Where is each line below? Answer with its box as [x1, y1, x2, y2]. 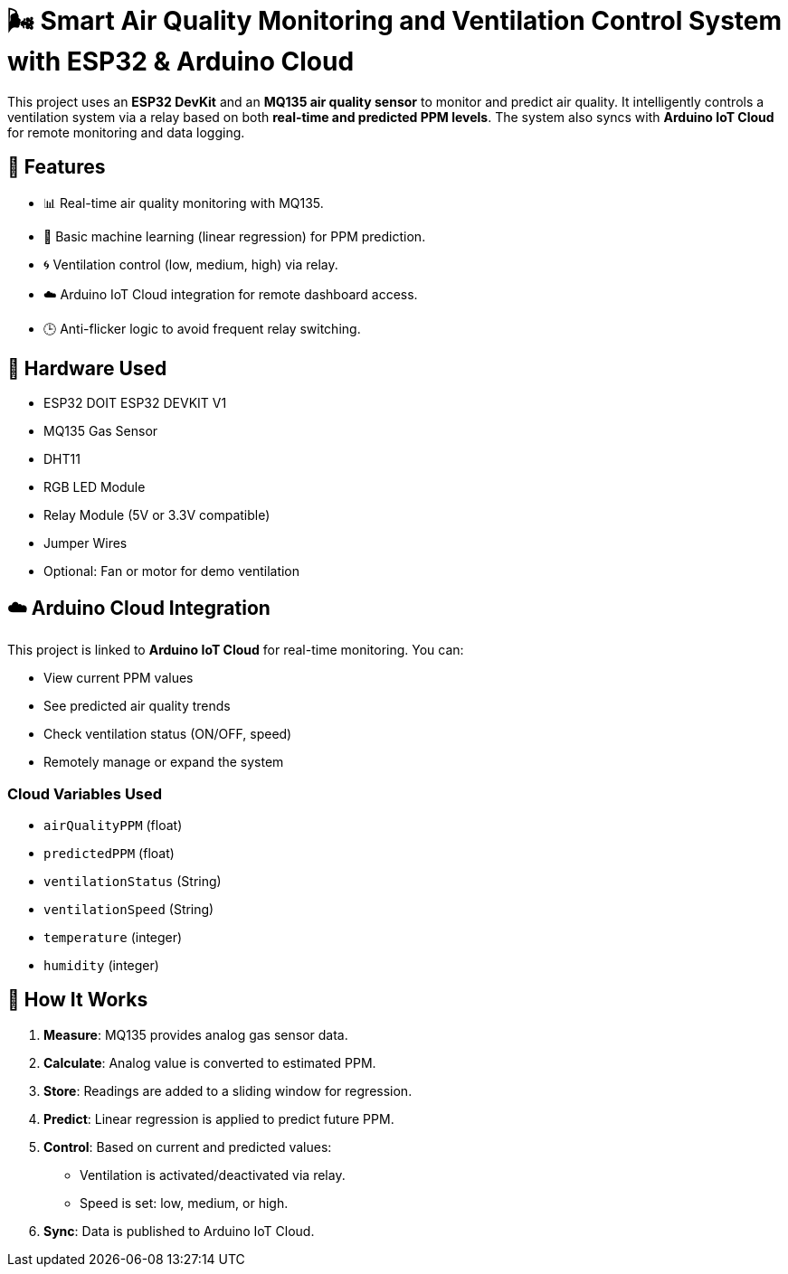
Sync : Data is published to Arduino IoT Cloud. [43, 1222, 315, 1239]
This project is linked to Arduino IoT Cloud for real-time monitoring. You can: [7, 642, 464, 658]
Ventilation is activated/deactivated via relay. [80, 1166, 346, 1183]
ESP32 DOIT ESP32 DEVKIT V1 [43, 395, 227, 411]
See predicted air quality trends [43, 698, 231, 714]
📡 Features [7, 156, 106, 179]
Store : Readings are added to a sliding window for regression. [43, 1082, 413, 1099]
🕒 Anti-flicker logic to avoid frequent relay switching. [43, 320, 361, 336]
